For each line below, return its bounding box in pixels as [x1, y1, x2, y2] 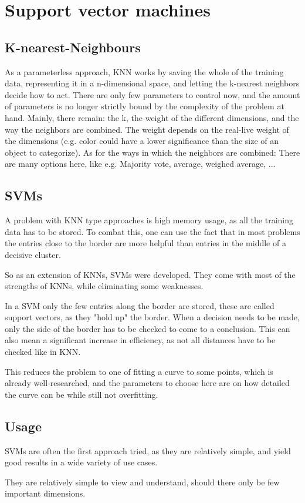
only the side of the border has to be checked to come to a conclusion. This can [5, 322, 290, 334]
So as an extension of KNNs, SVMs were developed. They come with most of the [5, 268, 296, 280]
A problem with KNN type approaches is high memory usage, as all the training [5, 214, 294, 226]
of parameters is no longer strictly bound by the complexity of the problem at [5, 100, 284, 112]
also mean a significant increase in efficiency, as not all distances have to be [5, 334, 276, 346]
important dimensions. [5, 487, 86, 499]
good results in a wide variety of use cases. [5, 456, 158, 468]
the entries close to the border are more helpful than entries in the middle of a [5, 237, 286, 249]
